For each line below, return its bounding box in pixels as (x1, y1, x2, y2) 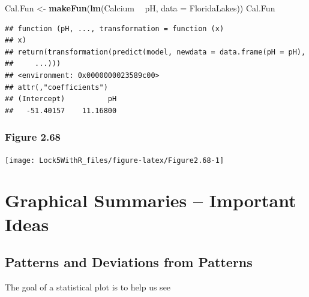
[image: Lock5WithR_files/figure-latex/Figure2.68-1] (5, 156, 224, 165)
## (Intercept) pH (5, 95, 117, 104)
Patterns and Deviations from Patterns (5, 253, 253, 271)
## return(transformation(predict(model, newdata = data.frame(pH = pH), (5, 47, 306, 56)
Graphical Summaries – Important (5, 188, 296, 213)
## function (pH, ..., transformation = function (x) (5, 24, 224, 33)
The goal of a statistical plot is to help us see (5, 280, 171, 293)
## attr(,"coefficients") (5, 83, 108, 92)
